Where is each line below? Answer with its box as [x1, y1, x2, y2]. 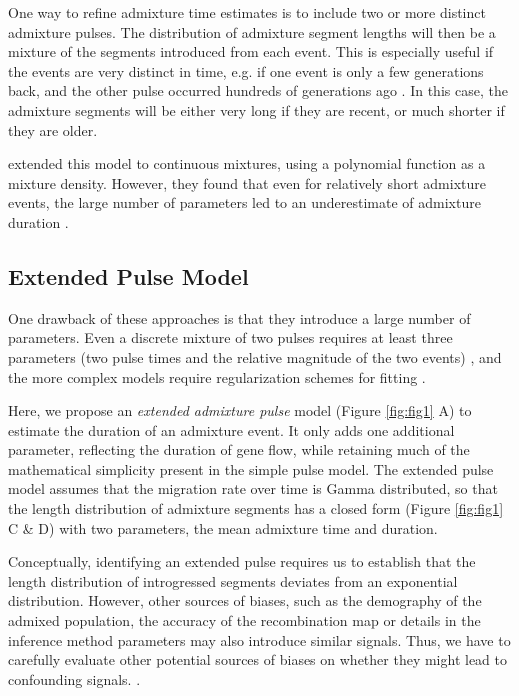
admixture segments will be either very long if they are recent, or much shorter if [8, 99, 505, 120]
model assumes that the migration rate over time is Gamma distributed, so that [8, 478, 498, 499]
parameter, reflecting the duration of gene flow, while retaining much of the [8, 439, 470, 460]
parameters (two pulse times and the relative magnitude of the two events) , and [8, 346, 502, 367]
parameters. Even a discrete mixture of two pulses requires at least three [8, 327, 453, 348]
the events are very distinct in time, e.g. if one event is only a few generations [8, 60, 484, 81]
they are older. [8, 119, 98, 140]
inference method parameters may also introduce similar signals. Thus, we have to [8, 629, 511, 650]
